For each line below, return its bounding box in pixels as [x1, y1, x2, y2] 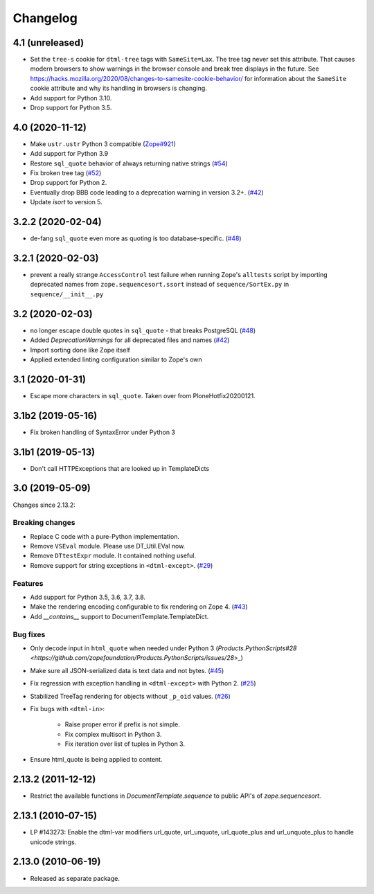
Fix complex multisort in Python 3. [64, 730, 162, 738]
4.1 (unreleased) [12, 37, 84, 48]
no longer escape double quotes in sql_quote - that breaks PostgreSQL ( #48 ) [30, 326, 256, 334]
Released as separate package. [30, 874, 121, 882]
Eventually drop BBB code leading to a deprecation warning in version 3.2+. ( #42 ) [30, 188, 264, 197]
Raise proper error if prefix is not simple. [64, 720, 180, 728]
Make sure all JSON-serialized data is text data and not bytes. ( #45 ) [30, 666, 224, 674]
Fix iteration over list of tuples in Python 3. [64, 740, 185, 748]
